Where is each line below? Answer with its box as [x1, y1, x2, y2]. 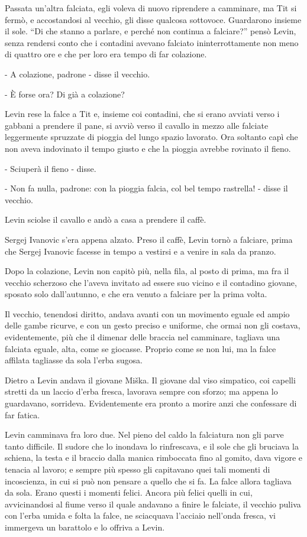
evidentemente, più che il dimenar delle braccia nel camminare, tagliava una [5, 331, 280, 343]
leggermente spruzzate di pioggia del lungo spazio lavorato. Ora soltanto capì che [5, 131, 298, 143]
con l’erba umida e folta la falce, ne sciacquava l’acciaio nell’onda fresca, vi [5, 509, 276, 522]
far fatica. [5, 408, 40, 421]
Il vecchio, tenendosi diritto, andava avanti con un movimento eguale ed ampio [5, 307, 290, 320]
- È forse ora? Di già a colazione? [5, 87, 125, 100]
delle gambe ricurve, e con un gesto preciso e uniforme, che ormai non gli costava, [5, 319, 300, 331]
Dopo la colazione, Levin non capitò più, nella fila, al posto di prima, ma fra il [5, 265, 289, 277]
